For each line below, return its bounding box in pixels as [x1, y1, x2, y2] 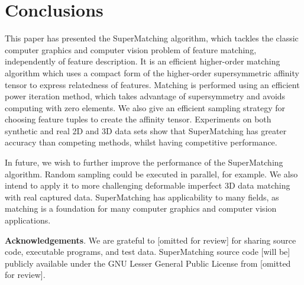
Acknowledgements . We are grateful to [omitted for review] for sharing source [5, 234, 296, 246]
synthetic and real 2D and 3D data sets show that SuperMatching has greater [5, 124, 287, 137]
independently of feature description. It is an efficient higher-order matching [5, 55, 280, 67]
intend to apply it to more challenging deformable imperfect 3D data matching [5, 179, 290, 192]
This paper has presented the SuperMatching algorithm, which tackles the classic [5, 32, 299, 44]
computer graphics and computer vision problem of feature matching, [5, 43, 257, 56]
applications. [5, 214, 51, 226]
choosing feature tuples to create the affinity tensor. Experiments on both [5, 113, 271, 125]
